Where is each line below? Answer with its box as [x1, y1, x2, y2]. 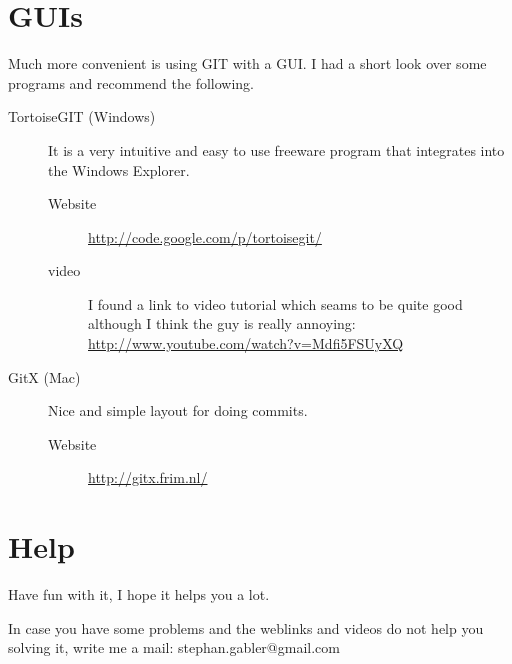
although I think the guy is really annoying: [88, 313, 356, 334]
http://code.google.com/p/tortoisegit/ [88, 226, 322, 247]
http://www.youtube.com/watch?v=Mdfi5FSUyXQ [88, 333, 404, 354]
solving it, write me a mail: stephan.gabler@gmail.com [8, 637, 340, 658]
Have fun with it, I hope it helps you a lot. [8, 584, 270, 605]
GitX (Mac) [8, 366, 81, 387]
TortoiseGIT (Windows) [8, 106, 156, 127]
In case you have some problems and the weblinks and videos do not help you [8, 617, 484, 638]
